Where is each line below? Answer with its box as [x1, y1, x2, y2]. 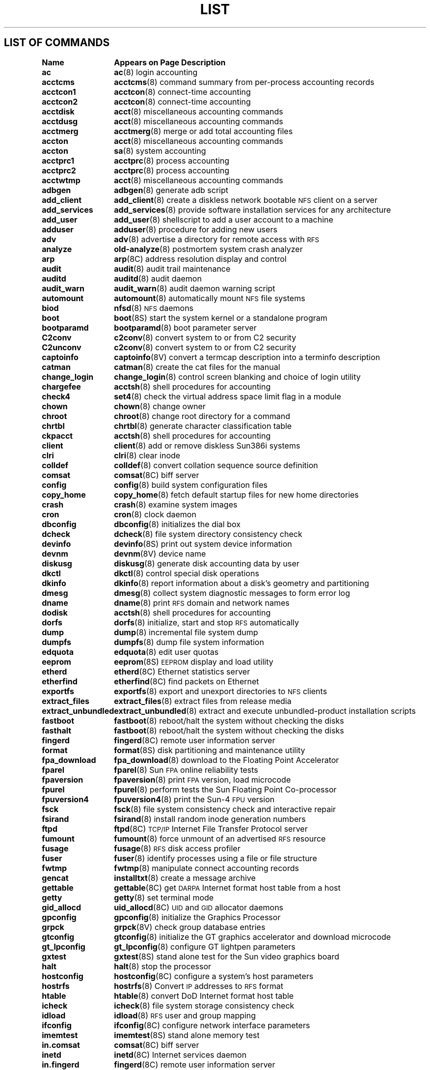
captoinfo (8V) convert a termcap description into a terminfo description [114, 352, 380, 362]
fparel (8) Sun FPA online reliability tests [114, 764, 258, 775]
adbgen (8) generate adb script [114, 185, 229, 195]
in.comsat [42, 1040, 80, 1050]
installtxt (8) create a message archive [114, 873, 256, 883]
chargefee [42, 381, 81, 392]
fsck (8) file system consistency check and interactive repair [114, 804, 336, 814]
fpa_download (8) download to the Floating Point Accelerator [114, 755, 339, 765]
